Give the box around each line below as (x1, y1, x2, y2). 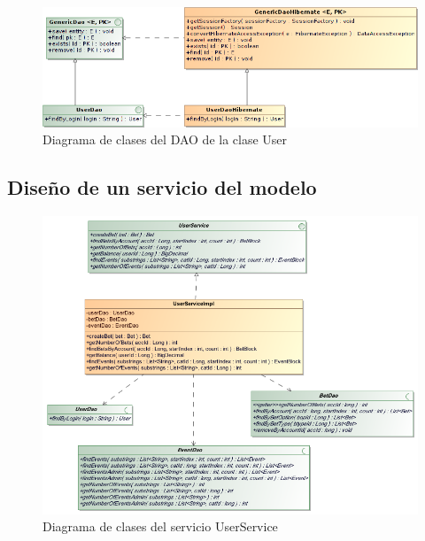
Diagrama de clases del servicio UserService (42, 517, 278, 536)
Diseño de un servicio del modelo (7, 174, 317, 201)
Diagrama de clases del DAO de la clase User (42, 130, 288, 149)
